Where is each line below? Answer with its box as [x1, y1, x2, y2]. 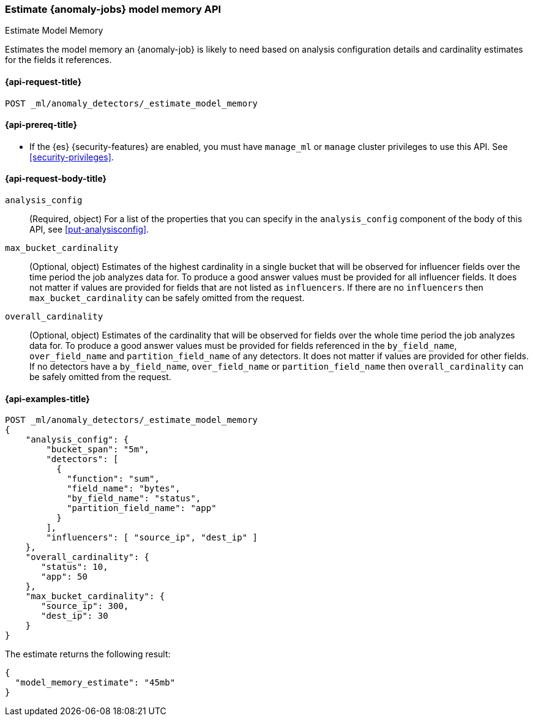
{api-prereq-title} [5, 119, 78, 130]
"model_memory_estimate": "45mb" [15, 678, 176, 688]
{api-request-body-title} [5, 173, 107, 184]
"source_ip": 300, [41, 601, 129, 611]
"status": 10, [41, 562, 108, 572]
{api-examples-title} [5, 393, 90, 404]
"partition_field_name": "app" [67, 503, 217, 514]
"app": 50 [41, 572, 88, 582]
